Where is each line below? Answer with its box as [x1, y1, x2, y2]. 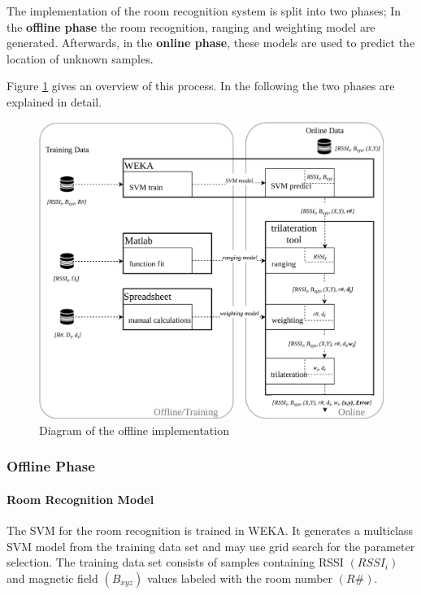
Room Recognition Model [7, 490, 154, 507]
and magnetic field [7, 569, 98, 586]
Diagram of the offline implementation [39, 421, 229, 438]
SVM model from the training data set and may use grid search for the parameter [7, 537, 415, 554]
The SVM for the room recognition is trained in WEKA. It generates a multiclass [7, 522, 414, 538]
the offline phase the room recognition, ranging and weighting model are [7, 18, 375, 35]
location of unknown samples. [7, 50, 154, 67]
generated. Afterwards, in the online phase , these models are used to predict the [7, 34, 415, 51]
